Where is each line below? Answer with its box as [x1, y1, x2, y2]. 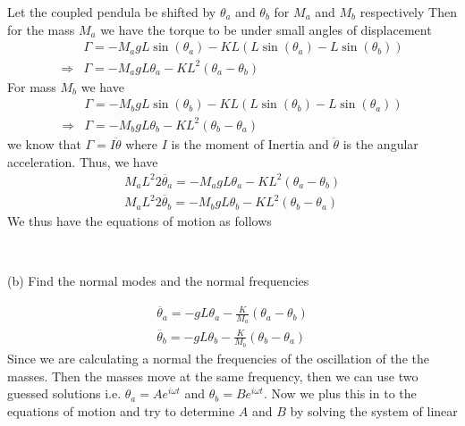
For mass [7, 77, 56, 96]
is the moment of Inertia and [171, 134, 329, 153]
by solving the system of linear [290, 401, 458, 420]
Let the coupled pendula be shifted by [7, 3, 216, 21]
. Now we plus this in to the [263, 384, 417, 403]
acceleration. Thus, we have [7, 152, 158, 171]
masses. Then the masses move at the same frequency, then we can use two [7, 366, 418, 385]
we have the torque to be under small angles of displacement [100, 20, 432, 38]
